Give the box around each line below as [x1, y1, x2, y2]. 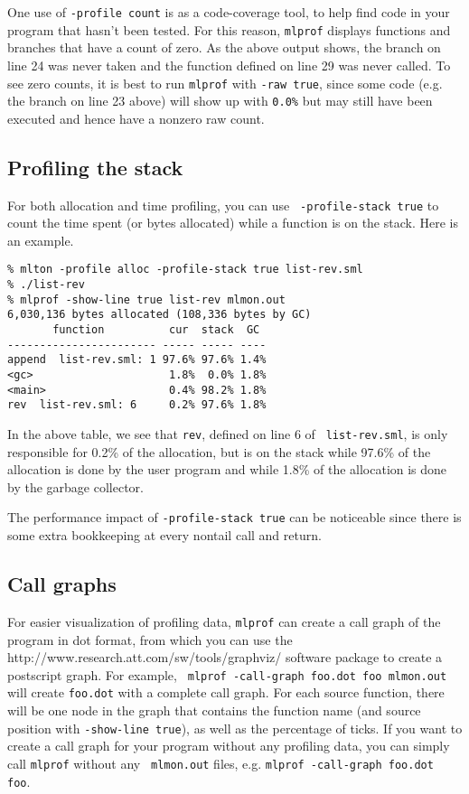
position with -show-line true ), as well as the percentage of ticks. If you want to [7, 718, 463, 737]
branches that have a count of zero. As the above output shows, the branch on [7, 38, 441, 57]
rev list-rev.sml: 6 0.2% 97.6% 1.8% [7, 398, 267, 412]
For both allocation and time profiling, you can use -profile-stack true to [7, 195, 439, 214]
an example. [7, 230, 74, 249]
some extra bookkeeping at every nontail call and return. [7, 526, 322, 545]
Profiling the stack [7, 153, 183, 181]
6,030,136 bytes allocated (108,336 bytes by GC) [7, 308, 312, 322]
